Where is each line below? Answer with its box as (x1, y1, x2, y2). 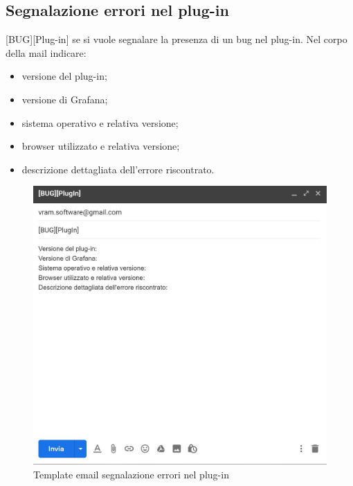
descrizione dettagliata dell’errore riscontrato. (21, 162, 215, 176)
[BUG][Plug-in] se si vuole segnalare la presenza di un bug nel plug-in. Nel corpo (6, 32, 347, 46)
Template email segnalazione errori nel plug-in (33, 467, 229, 481)
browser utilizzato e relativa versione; (21, 139, 180, 153)
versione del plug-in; (21, 69, 107, 83)
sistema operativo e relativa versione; (21, 115, 179, 130)
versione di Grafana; (21, 92, 108, 106)
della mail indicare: (6, 45, 87, 60)
